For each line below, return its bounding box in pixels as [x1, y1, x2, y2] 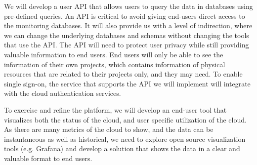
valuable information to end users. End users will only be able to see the [4, 49, 223, 59]
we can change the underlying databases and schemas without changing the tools [4, 30, 249, 40]
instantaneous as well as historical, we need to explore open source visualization [4, 133, 246, 144]
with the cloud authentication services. [4, 88, 121, 98]
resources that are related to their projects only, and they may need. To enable [4, 69, 243, 79]
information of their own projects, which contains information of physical [4, 59, 225, 69]
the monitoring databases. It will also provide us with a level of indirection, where [4, 20, 253, 31]
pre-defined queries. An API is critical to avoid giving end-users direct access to [4, 10, 245, 21]
